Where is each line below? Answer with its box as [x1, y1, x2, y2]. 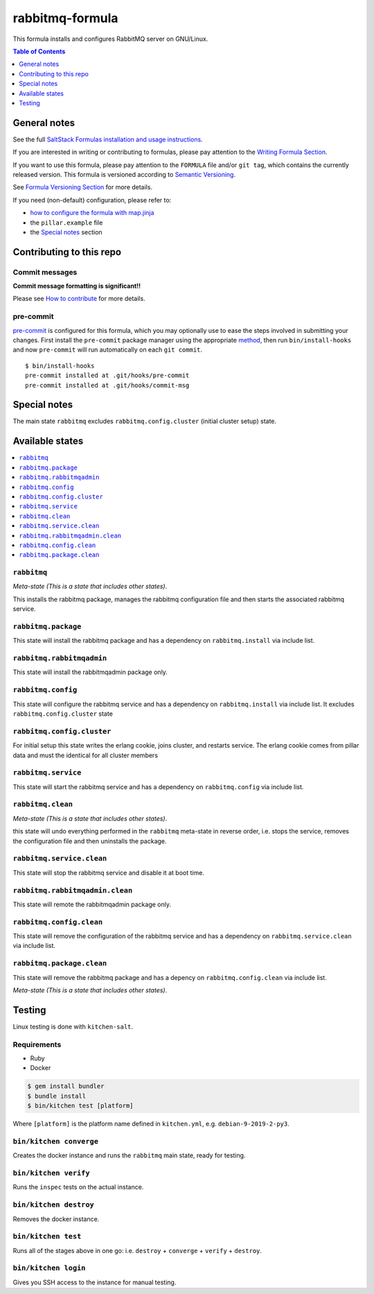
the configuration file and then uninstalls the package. [12, 836, 167, 845]
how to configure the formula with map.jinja [30, 209, 154, 217]
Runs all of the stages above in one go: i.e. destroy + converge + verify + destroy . [12, 1246, 262, 1254]
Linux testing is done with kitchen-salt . [12, 1022, 134, 1030]
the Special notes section [30, 227, 103, 236]
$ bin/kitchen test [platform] [27, 1102, 134, 1110]
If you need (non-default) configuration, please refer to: [12, 196, 172, 204]
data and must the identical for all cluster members [12, 751, 159, 759]
